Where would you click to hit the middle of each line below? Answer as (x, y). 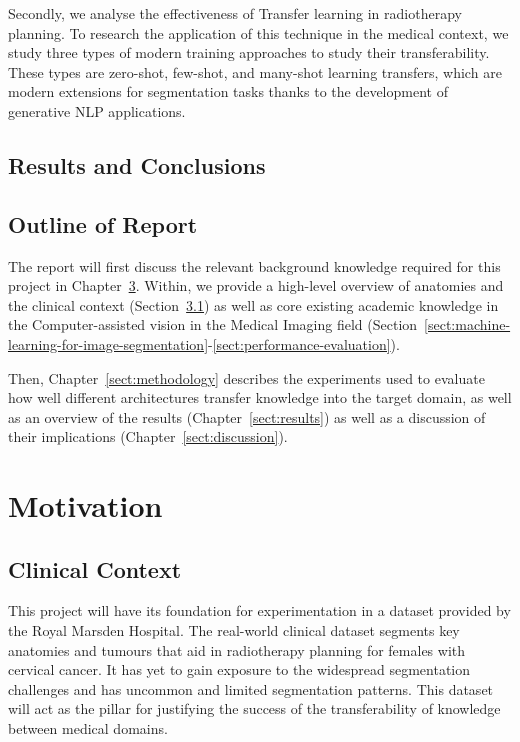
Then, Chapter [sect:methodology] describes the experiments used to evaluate (246, 377)
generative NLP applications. (97, 110)
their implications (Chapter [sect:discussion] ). (148, 436)
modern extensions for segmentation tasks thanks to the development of (228, 91)
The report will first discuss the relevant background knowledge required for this (254, 265)
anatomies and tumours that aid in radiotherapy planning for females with (237, 649)
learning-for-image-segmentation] (108, 343)
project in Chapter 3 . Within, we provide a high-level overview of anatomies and (256, 285)
